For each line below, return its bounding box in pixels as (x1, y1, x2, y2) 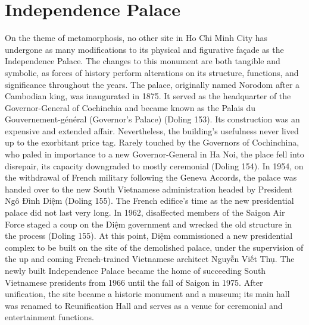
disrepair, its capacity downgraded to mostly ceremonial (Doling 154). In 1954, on (5, 159, 304, 172)
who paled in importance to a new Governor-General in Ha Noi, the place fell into (5, 148, 304, 160)
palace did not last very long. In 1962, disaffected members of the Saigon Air (5, 206, 285, 219)
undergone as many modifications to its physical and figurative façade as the (5, 43, 284, 55)
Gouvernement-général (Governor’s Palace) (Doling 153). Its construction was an (5, 113, 300, 125)
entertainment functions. (5, 311, 94, 323)
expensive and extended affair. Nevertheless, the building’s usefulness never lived (5, 124, 299, 137)
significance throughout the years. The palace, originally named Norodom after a (5, 78, 300, 90)
